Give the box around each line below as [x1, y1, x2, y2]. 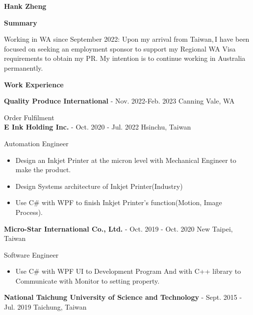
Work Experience [4, 79, 64, 89]
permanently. [4, 62, 43, 73]
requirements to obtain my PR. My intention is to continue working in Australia [4, 53, 246, 63]
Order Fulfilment [4, 112, 54, 122]
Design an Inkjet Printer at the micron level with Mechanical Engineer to [15, 155, 236, 165]
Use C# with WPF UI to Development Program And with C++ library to [15, 266, 241, 276]
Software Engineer [4, 249, 59, 260]
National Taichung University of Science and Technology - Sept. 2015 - [4, 292, 242, 302]
